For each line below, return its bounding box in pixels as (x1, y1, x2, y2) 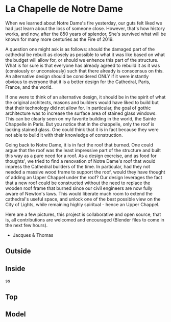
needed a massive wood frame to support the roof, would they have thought (5, 169, 165, 175)
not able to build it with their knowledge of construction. (5, 132, 123, 138)
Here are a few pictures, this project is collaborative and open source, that (5, 211, 161, 217)
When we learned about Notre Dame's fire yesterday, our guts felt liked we (5, 20, 162, 26)
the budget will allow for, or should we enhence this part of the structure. (5, 57, 159, 63)
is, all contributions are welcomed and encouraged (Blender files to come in (5, 216, 165, 222)
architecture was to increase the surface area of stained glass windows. (5, 110, 157, 116)
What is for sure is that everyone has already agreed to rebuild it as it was (5, 62, 160, 68)
